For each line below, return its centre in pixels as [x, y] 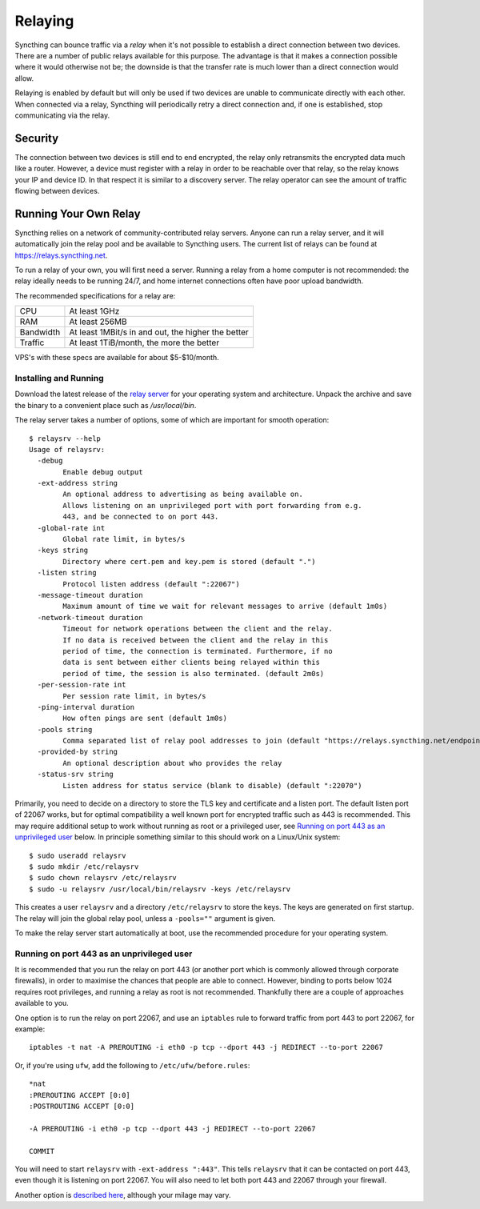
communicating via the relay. [62, 115]
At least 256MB [98, 322]
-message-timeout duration [90, 595]
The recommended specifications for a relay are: [95, 295]
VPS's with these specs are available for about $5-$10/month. [117, 358]
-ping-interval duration [86, 707]
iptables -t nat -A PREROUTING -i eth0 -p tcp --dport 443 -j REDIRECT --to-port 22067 [206, 1047]
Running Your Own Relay [78, 213]
